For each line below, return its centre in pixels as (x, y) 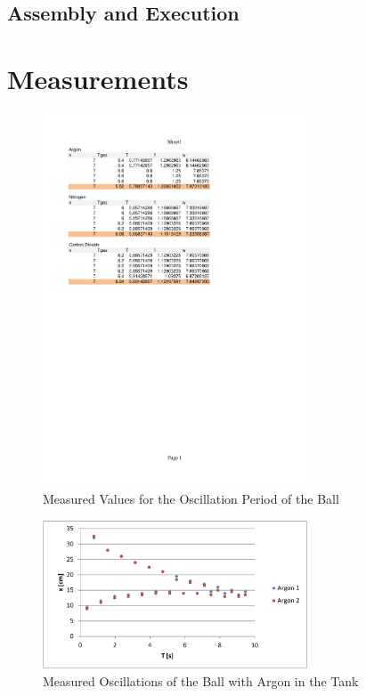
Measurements (98, 78)
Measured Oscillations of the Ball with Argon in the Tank (201, 680)
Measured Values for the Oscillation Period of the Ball (191, 499)
